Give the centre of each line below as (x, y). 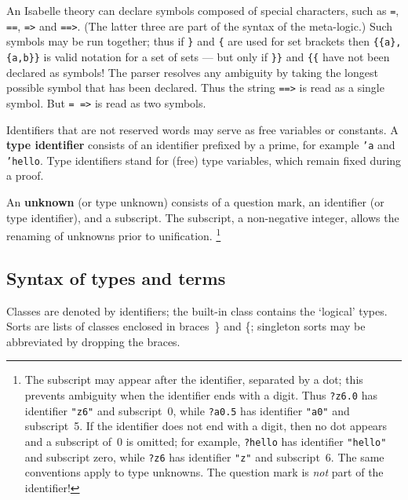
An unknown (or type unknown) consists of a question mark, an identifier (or (195, 202)
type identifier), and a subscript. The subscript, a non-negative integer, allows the (203, 217)
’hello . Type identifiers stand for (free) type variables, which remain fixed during (204, 160)
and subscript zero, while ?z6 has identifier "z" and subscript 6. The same (204, 456)
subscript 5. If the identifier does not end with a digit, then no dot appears (206, 426)
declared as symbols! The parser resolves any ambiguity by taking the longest (192, 72)
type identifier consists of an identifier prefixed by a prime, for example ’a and (201, 145)
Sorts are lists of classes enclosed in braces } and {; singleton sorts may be (186, 326)
